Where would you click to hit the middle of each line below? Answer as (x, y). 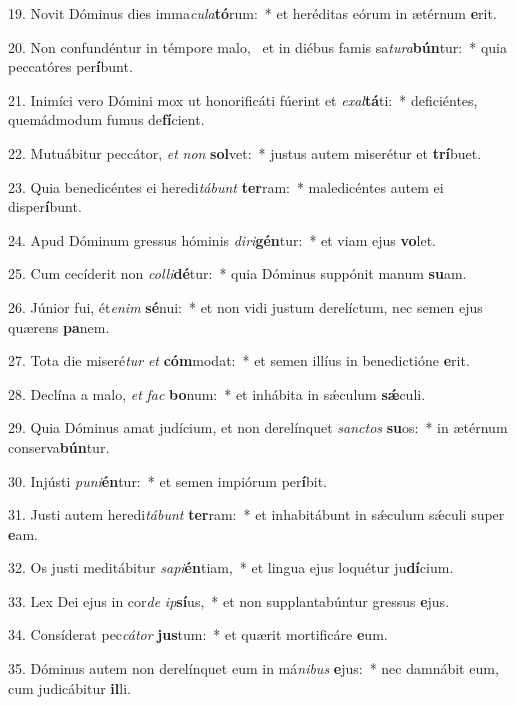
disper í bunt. (45, 206)
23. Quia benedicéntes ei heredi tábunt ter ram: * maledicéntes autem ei (226, 186)
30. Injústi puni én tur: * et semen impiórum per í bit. (167, 480)
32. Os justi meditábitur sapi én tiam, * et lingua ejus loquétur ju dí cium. (231, 567)
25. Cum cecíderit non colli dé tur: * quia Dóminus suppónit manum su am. (237, 273)
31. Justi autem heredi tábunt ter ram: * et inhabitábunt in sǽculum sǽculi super (256, 514)
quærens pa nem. (59, 326)
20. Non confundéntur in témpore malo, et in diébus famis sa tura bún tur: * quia (257, 46)
